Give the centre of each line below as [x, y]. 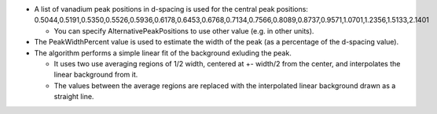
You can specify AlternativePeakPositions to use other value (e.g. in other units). [184, 30]
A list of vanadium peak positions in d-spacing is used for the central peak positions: [171, 9]
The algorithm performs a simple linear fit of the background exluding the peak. [163, 53]
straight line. [74, 97]
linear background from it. [96, 75]
